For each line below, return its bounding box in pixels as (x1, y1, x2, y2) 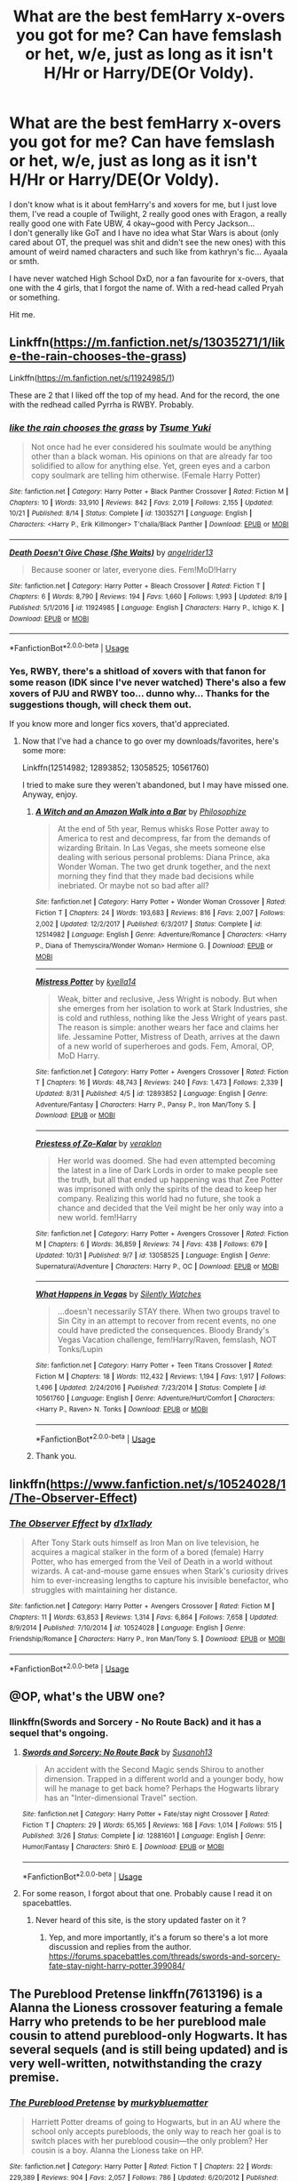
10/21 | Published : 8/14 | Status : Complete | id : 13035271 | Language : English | (9, 509, 253, 518)
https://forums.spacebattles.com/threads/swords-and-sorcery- (48, 1951, 281, 1962)
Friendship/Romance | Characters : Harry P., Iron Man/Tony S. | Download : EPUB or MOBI (9, 1635, 286, 1644)
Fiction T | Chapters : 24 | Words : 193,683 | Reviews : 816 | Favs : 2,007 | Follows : (35, 908, 286, 917)
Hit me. (9, 309, 35, 319)
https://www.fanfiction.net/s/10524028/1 (50, 1477, 286, 1492)
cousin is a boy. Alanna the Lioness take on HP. (30, 2145, 204, 2155)
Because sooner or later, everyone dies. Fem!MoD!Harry (30, 564, 237, 575)
